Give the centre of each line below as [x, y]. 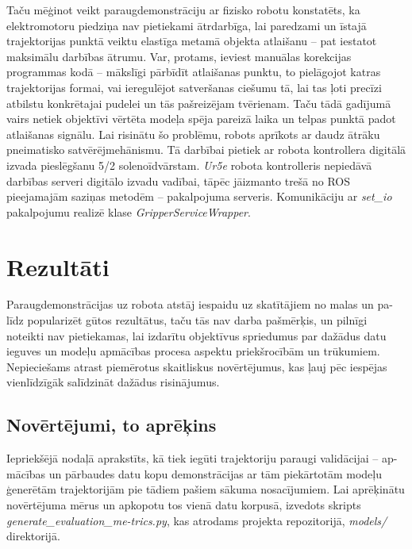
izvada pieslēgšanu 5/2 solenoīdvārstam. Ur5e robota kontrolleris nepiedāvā [189, 165]
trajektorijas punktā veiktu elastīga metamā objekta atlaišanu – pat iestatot [192, 41]
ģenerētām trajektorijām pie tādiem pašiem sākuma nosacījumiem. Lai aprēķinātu [206, 489]
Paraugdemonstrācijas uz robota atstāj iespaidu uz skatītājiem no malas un [190, 304]
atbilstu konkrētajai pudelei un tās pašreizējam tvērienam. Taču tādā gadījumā [199, 103]
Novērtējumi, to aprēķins [112, 425]
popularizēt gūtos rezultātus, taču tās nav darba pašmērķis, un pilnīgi [197, 320]
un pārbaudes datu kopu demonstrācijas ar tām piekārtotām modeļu [215, 473]
